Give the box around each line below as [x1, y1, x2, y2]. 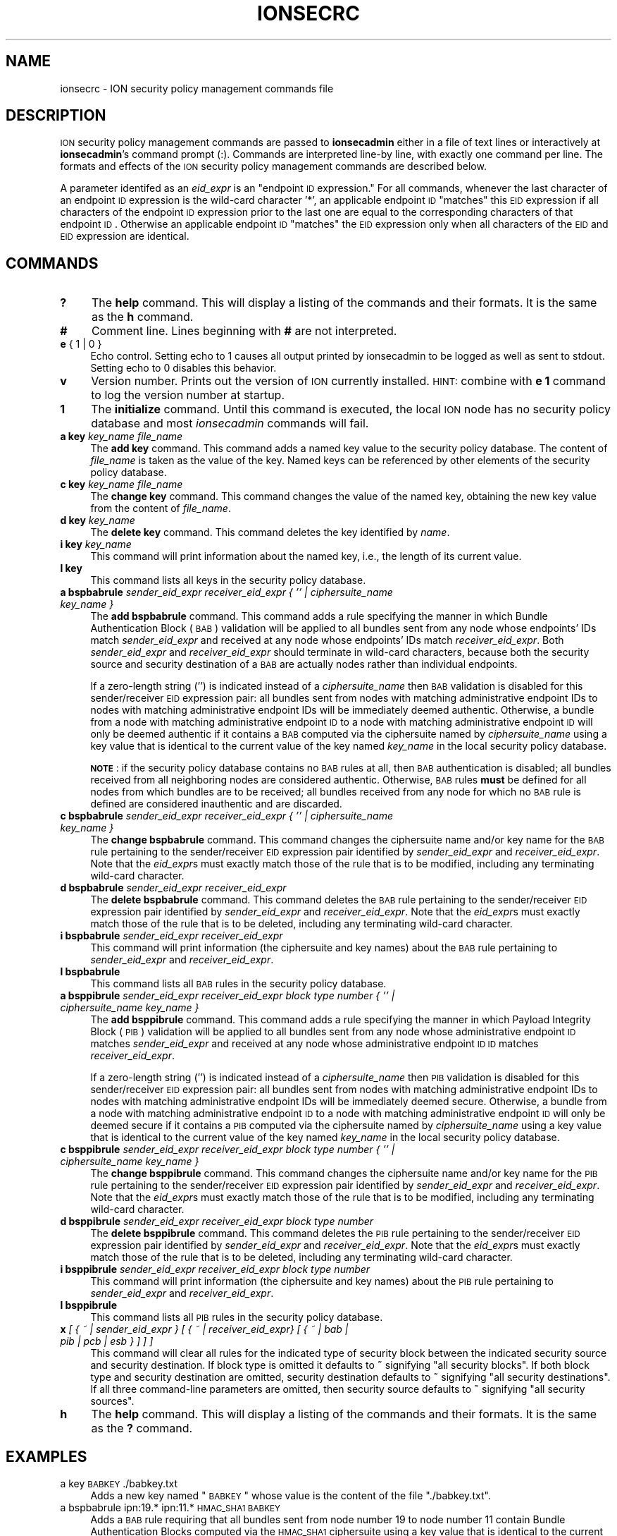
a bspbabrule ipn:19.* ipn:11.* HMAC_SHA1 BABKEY [60, 1501, 280, 1514]
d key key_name [60, 514, 135, 527]
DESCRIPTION [6, 106, 106, 125]
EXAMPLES [6, 1447, 87, 1465]
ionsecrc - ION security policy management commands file [60, 82, 334, 95]
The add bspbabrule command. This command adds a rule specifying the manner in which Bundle [90, 610, 548, 623]
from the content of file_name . [90, 502, 231, 515]
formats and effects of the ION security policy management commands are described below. [60, 160, 487, 173]
